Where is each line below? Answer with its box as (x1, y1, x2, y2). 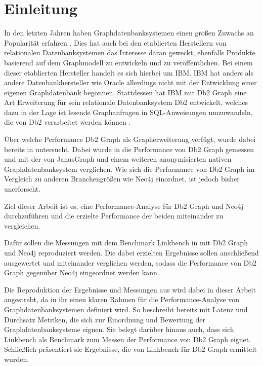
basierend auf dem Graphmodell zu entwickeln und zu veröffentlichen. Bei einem (4, 57, 253, 67)
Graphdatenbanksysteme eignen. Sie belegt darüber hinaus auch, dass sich (4, 324, 234, 335)
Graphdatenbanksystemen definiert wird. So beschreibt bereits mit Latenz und (4, 304, 248, 314)
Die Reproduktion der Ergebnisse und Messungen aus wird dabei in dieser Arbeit (4, 284, 256, 295)
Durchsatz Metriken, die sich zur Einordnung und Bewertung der (4, 314, 206, 324)
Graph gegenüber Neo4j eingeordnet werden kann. (4, 267, 159, 278)
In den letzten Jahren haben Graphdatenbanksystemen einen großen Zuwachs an (4, 27, 254, 38)
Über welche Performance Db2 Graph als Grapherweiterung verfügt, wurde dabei (4, 134, 256, 144)
